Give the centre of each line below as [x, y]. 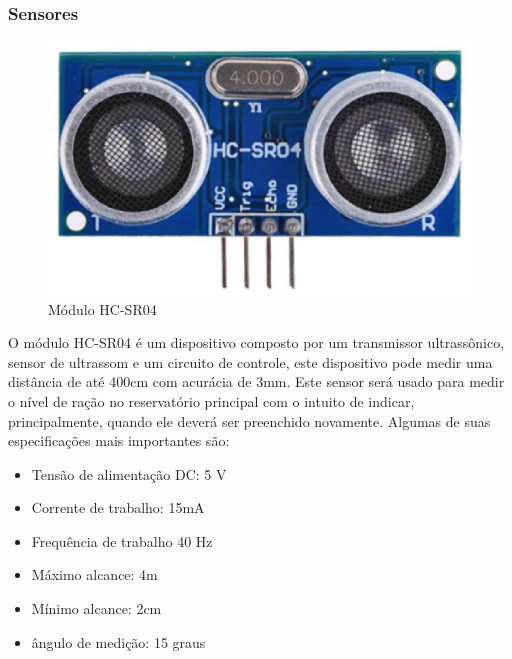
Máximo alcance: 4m [94, 574]
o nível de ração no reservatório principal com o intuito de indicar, [211, 400]
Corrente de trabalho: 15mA [118, 507]
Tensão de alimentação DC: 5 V [129, 473]
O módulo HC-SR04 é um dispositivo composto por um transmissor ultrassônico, [256, 342]
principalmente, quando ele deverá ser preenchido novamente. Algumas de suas [249, 420]
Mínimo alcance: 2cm [96, 608]
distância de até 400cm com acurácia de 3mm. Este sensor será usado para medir [256, 381]
